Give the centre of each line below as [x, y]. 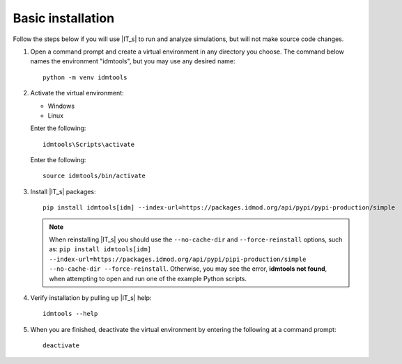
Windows [61, 106]
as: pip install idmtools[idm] [100, 249]
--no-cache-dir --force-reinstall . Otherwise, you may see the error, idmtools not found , [188, 269]
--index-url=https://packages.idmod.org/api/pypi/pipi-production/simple [178, 259]
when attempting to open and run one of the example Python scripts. [148, 278]
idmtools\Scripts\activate [89, 144]
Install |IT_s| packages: [63, 191]
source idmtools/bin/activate [94, 176]
